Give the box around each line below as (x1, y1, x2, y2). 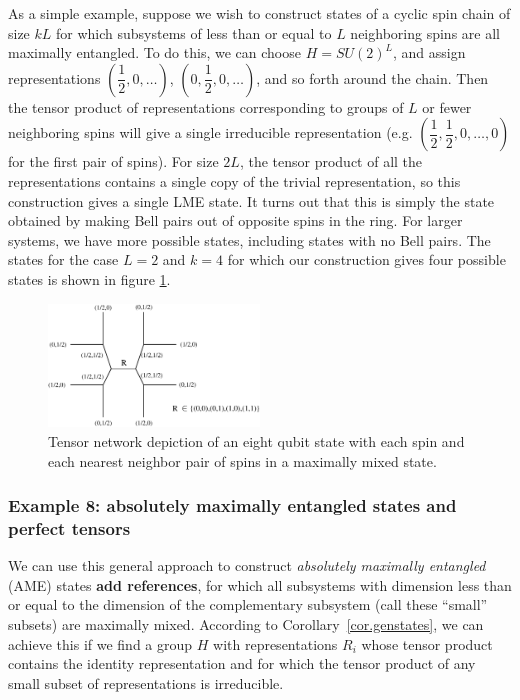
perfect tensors (8, 515, 131, 540)
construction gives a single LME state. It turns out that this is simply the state (8, 190, 495, 211)
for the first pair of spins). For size (8, 151, 219, 172)
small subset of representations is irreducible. (8, 672, 284, 693)
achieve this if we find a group (8, 633, 193, 654)
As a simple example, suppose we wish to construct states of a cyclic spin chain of (8, 3, 511, 23)
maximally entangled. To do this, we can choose (8, 42, 301, 63)
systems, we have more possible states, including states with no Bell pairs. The (8, 229, 491, 250)
